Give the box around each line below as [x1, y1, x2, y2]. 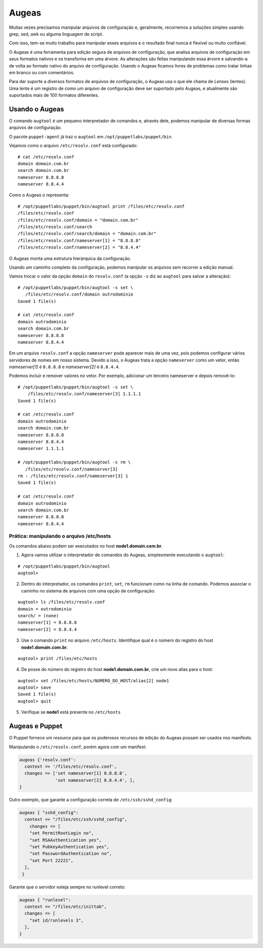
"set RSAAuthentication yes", [29, 837, 102, 843]
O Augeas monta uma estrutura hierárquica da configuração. [9, 255, 131, 261]
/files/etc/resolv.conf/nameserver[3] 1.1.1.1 [27, 391, 141, 397]
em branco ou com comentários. [9, 69, 75, 75]
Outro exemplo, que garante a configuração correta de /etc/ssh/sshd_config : [9, 797, 173, 803]
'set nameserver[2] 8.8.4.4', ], [55, 777, 135, 783]
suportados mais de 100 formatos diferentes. [9, 92, 99, 98]
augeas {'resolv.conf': [19, 757, 76, 762]
